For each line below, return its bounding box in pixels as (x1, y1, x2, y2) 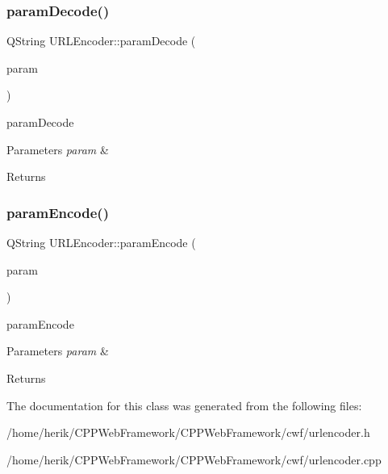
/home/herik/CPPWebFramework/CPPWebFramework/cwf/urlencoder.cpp (6, 451, 382, 468)
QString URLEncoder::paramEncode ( (6, 234, 196, 250)
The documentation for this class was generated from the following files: (6, 396, 362, 413)
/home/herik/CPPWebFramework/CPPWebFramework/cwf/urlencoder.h (6, 424, 370, 441)
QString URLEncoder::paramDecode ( (6, 32, 196, 49)
